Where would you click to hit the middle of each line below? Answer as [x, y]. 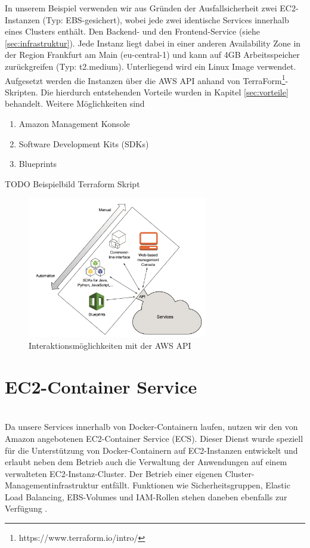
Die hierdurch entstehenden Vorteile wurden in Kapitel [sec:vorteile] [165, 92]
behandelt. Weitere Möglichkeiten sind [75, 103]
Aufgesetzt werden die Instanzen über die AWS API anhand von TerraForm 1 [145, 79]
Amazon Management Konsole [74, 123]
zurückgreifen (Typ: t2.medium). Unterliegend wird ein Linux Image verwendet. [151, 66]
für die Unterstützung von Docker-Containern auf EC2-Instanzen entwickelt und [151, 450]
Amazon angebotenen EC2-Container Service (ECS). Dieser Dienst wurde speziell [154, 438]
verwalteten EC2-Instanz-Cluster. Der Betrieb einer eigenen [114, 473]
